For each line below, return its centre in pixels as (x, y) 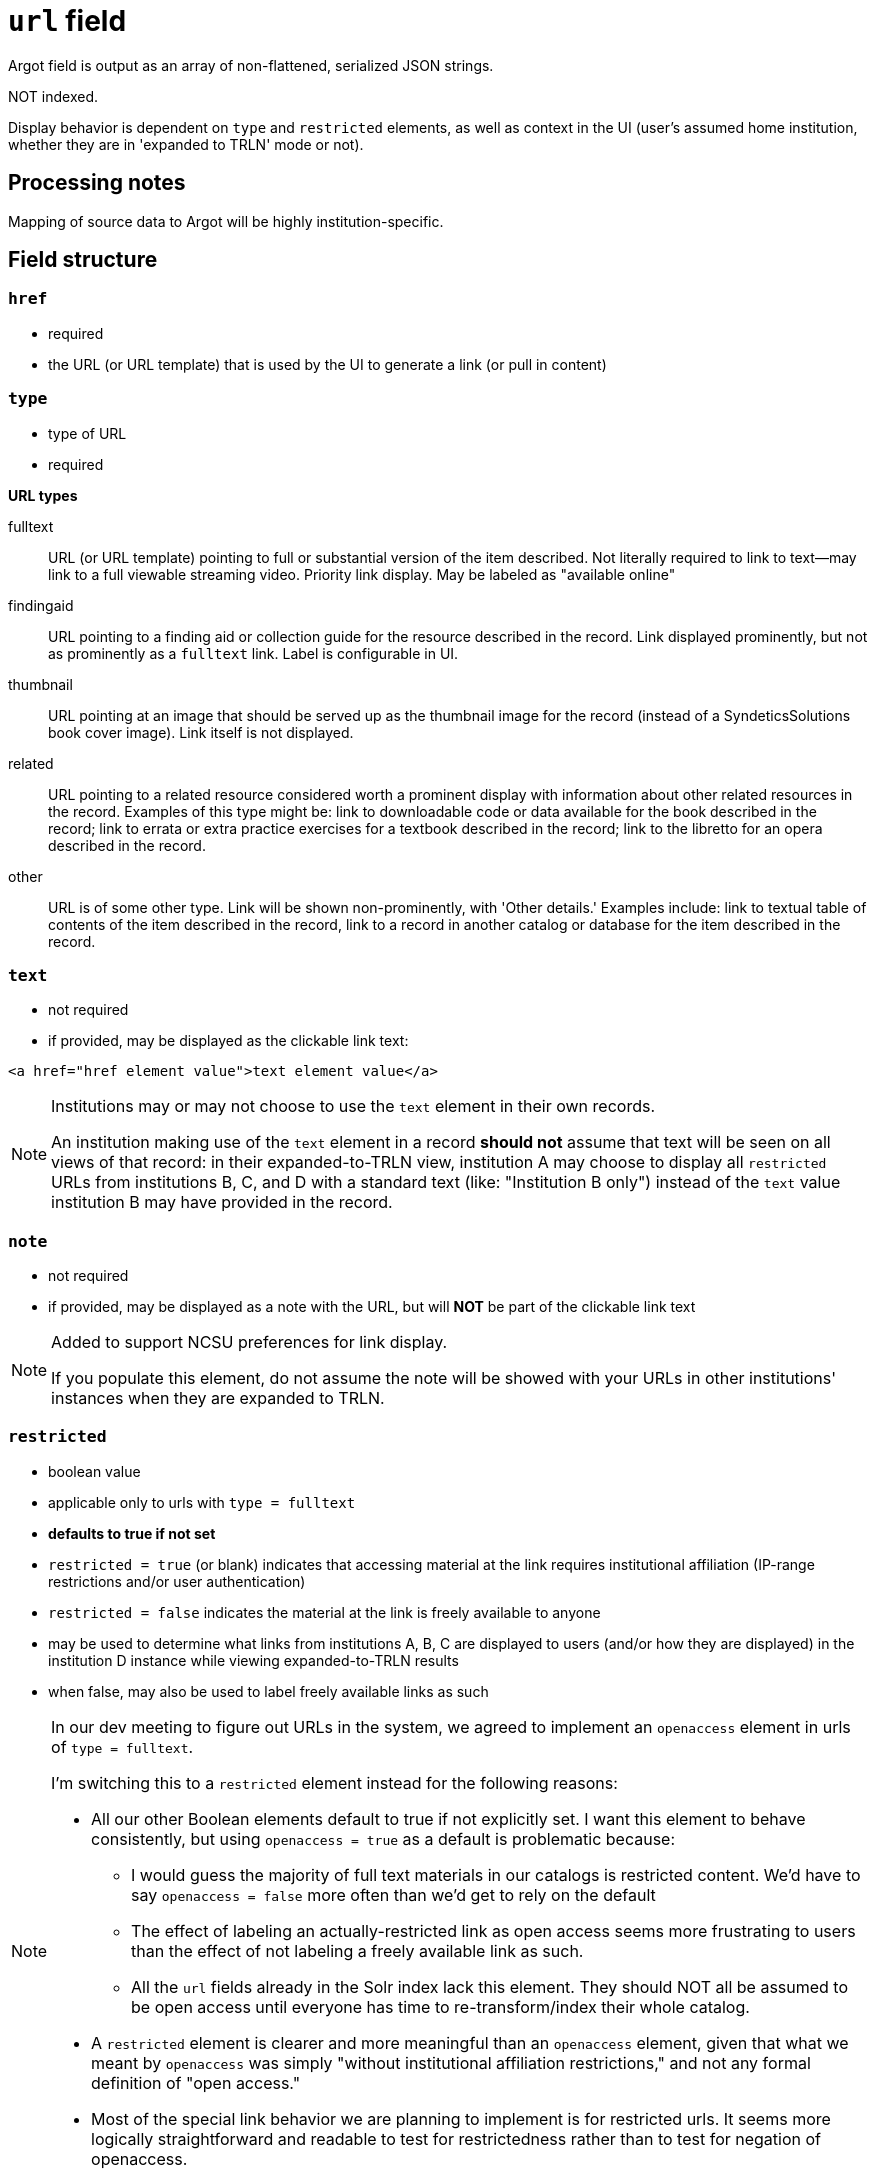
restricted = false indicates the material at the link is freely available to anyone (324, 1612)
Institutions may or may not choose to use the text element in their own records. (353, 1106)
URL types (43, 495)
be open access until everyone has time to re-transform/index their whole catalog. (440, 2006)
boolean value (94, 1471)
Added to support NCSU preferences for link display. (249, 1342)
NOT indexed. (53, 96)
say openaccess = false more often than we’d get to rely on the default (393, 1894)
